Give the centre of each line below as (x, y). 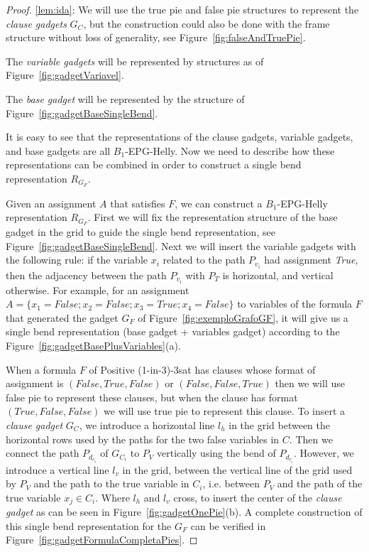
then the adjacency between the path (86, 275)
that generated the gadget (62, 317)
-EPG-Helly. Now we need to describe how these (230, 150)
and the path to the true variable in (111, 483)
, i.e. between (231, 483)
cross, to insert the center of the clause (258, 497)
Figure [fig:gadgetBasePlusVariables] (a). (93, 345)
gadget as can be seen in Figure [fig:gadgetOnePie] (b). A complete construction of (184, 512)
